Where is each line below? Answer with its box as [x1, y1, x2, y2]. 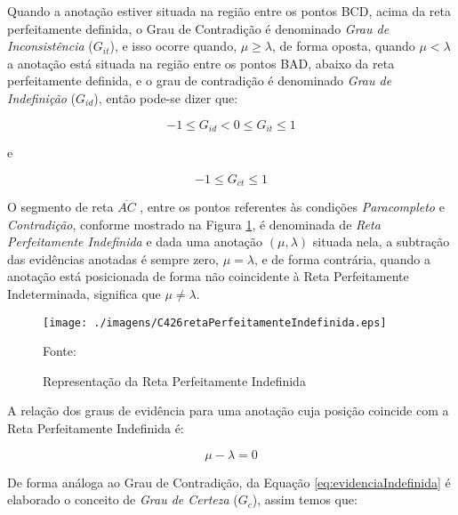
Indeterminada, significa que [7, 285, 161, 303]
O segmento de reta [7, 197, 114, 216]
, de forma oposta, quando [271, 36, 415, 55]
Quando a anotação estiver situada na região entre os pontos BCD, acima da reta [7, 2, 451, 20]
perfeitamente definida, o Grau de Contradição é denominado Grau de [7, 19, 390, 37]
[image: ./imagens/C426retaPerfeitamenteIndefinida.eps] [43, 316, 387, 329]
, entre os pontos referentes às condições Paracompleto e [140, 197, 445, 216]
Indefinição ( [7, 88, 76, 107]
